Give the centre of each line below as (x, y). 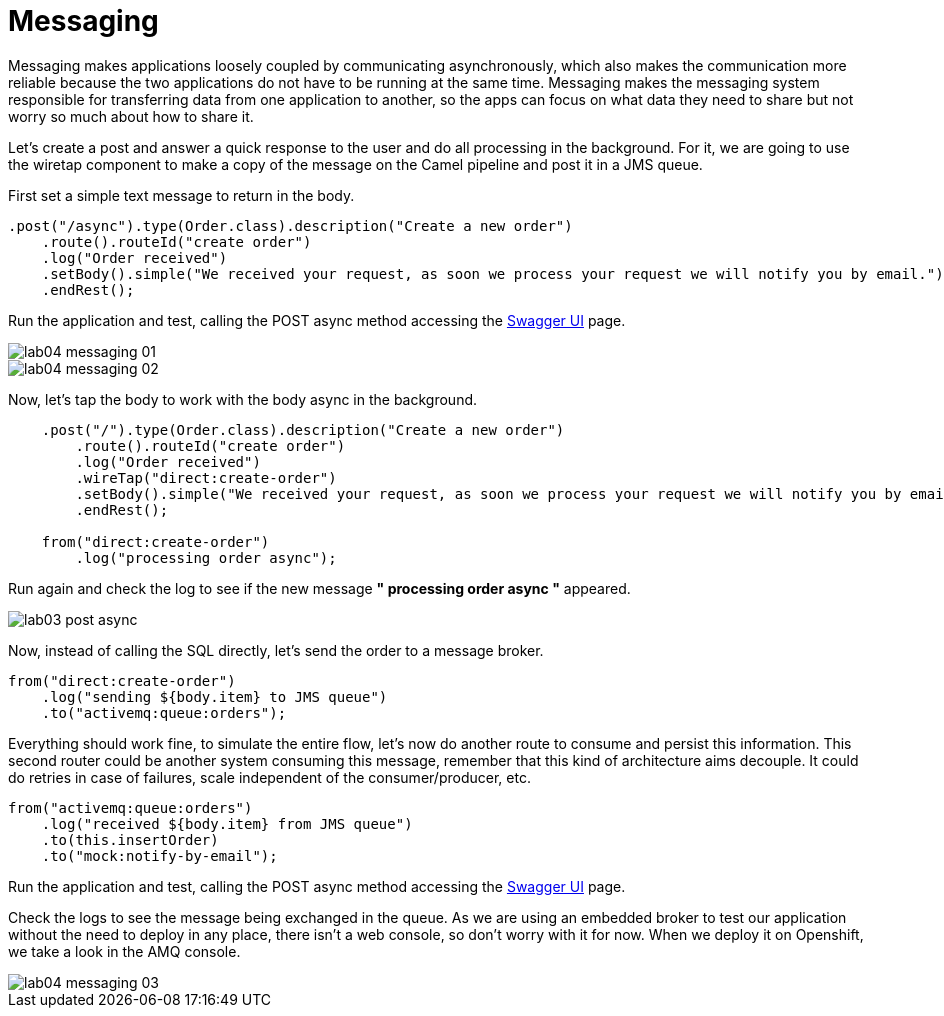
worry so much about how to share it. (131, 116)
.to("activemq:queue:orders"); (164, 712)
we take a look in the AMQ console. (124, 951)
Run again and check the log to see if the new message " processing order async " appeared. (319, 588)
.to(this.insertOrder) (130, 839)
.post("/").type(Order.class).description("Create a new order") (303, 429)
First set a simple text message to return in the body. (181, 195)
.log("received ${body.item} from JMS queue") (227, 823)
